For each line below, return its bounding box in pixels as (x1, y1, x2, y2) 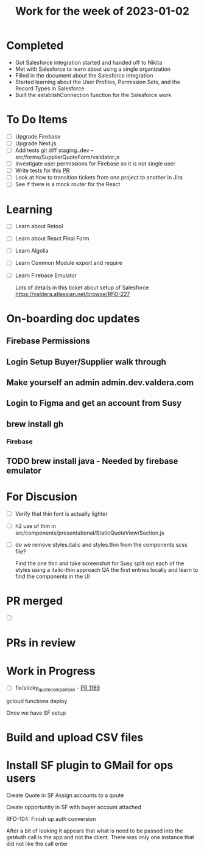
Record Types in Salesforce (15, 84, 85, 92)
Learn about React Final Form (15, 235, 90, 242)
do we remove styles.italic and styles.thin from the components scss (15, 541, 188, 549)
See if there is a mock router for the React (15, 181, 121, 188)
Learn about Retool (15, 223, 63, 230)
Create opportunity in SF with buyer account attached (6, 804, 142, 811)
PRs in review (6, 636, 76, 650)
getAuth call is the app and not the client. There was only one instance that (6, 834, 195, 841)
